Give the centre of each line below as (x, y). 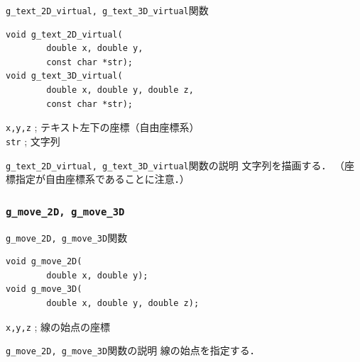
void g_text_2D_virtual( (64, 34)
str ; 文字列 (33, 141)
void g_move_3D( (44, 289)
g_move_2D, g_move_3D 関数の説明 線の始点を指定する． (133, 350)
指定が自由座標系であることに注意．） (102, 179)
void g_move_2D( (44, 262)
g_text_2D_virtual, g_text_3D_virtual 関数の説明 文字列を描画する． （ (175, 165)
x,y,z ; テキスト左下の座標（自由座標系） (103, 127)
